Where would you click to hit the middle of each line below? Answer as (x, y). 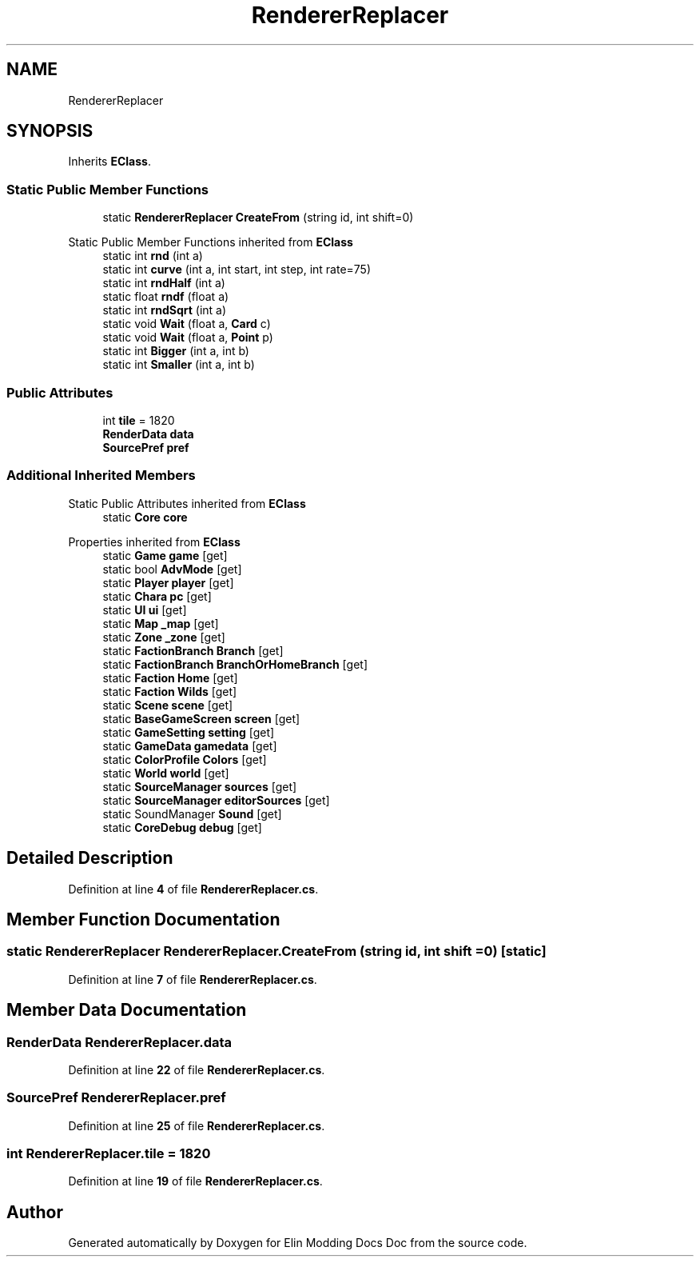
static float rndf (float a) (166, 297)
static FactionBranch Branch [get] (193, 650)
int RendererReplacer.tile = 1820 (109, 1154)
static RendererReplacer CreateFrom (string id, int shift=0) (258, 218)
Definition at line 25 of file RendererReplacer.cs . (197, 1125)
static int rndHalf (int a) (164, 283)
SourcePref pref (146, 447)
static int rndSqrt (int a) (165, 310)
